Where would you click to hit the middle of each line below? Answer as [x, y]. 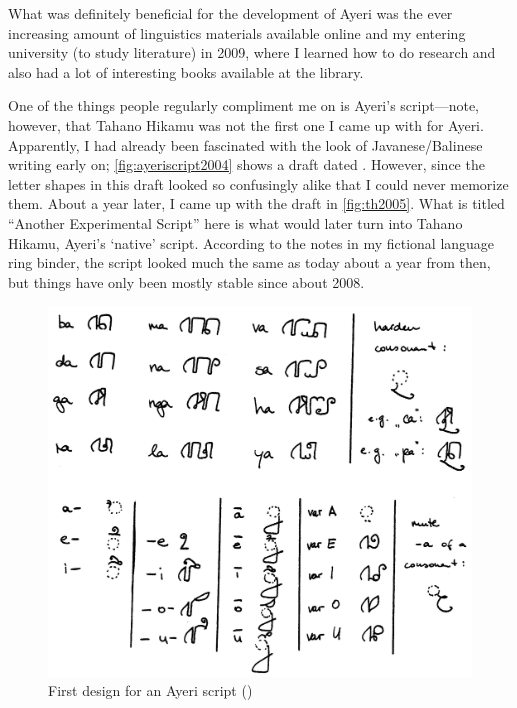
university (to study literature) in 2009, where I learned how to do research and [252, 52]
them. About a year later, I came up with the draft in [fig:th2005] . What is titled [256, 203]
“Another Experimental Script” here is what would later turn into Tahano [235, 222]
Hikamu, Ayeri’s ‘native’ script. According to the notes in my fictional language [251, 242]
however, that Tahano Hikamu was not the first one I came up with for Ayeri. [246, 124]
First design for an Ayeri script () [150, 690]
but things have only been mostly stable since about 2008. [186, 281]
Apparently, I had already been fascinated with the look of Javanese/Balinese [245, 144]
